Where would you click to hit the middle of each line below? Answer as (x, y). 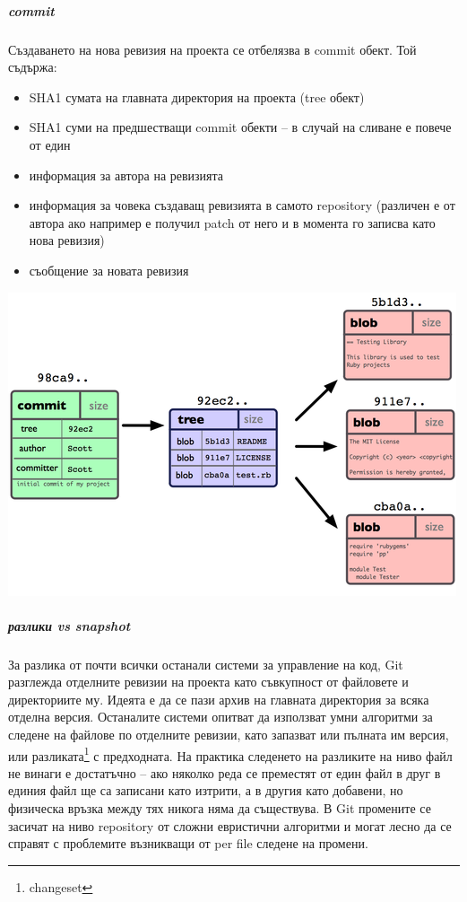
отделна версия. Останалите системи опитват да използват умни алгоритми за (221, 717)
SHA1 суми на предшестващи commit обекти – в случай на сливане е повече (240, 127)
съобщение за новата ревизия (109, 270)
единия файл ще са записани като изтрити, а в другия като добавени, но (206, 790)
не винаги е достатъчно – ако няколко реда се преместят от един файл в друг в (225, 772)
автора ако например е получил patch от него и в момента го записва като (232, 222)
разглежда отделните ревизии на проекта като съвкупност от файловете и (208, 682)
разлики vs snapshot (69, 625)
